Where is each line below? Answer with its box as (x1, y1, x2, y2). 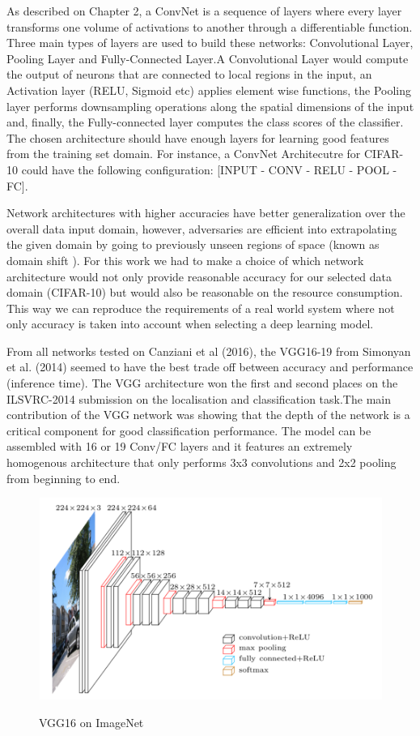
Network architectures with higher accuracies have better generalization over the (6, 204, 405, 221)
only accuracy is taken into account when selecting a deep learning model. (6, 315, 374, 332)
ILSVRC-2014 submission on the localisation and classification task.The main (6, 390, 391, 407)
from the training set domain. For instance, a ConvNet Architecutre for (6, 145, 361, 162)
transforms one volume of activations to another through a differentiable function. (6, 18, 413, 35)
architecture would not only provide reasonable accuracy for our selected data (6, 267, 392, 285)
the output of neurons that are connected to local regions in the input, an (6, 66, 372, 83)
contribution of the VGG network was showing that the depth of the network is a (6, 406, 410, 423)
